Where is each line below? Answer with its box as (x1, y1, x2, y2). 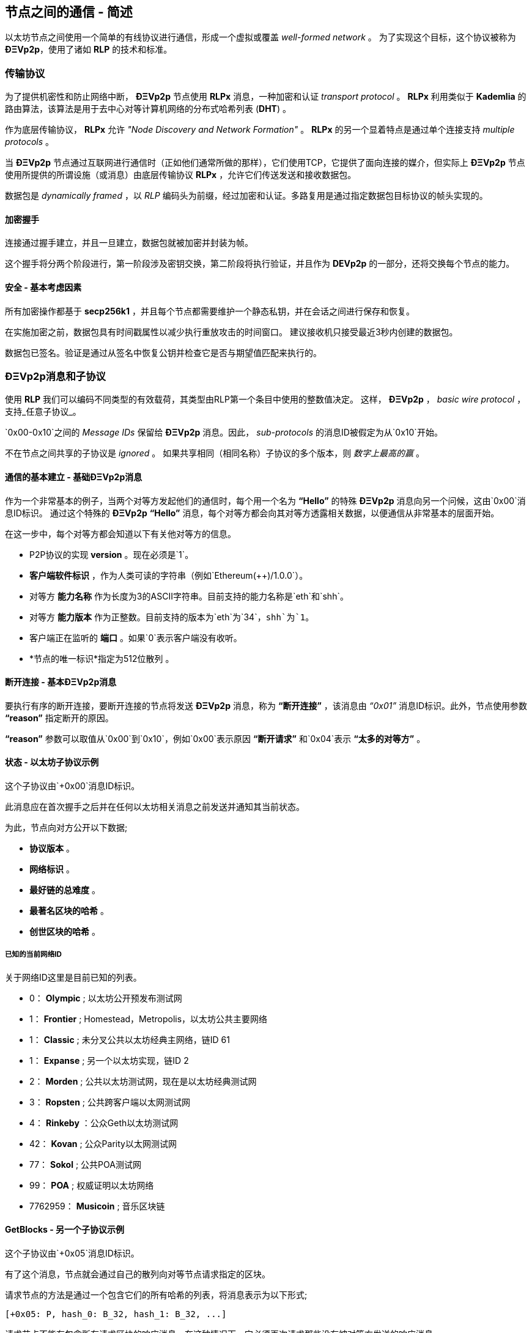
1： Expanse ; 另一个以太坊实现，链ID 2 (29, 1055, 189, 1066)
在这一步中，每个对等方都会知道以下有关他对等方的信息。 (5, 528, 236, 539)
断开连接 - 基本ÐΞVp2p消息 (5, 677, 117, 688)
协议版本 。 (29, 843, 75, 854)
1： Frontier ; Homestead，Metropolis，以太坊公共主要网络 (29, 1013, 268, 1024)
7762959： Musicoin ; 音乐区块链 (29, 1200, 165, 1211)
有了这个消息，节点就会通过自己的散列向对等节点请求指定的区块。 (5, 1269, 270, 1280)
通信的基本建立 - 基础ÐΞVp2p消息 (5, 471, 142, 482)
